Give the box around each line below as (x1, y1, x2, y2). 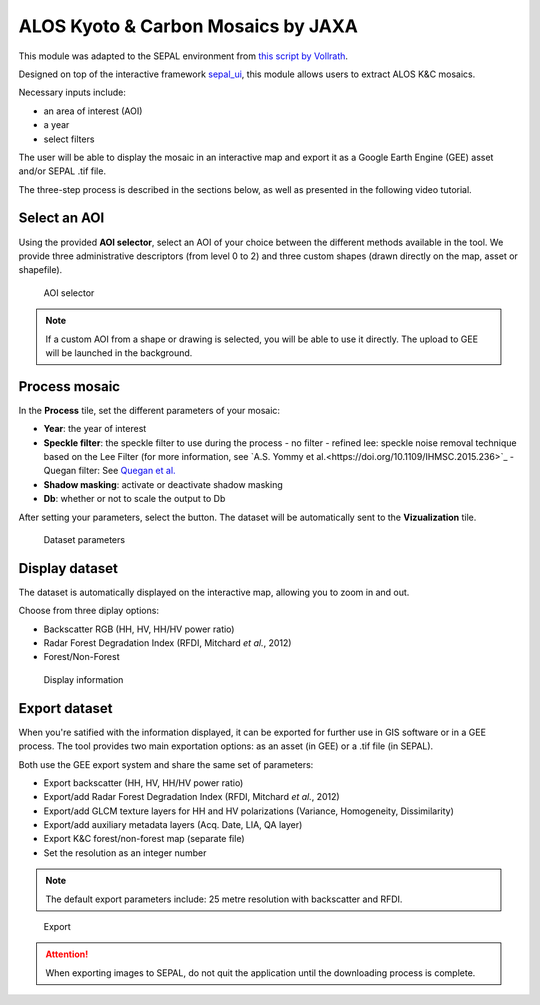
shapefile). (18, 264, 63, 276)
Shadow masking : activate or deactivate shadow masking (43, 478, 284, 490)
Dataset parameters (43, 533, 125, 545)
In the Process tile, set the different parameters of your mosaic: (18, 404, 280, 416)
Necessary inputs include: (18, 86, 127, 99)
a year (43, 119, 70, 131)
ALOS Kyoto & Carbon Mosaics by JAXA (18, 15, 359, 37)
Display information (43, 673, 124, 685)
